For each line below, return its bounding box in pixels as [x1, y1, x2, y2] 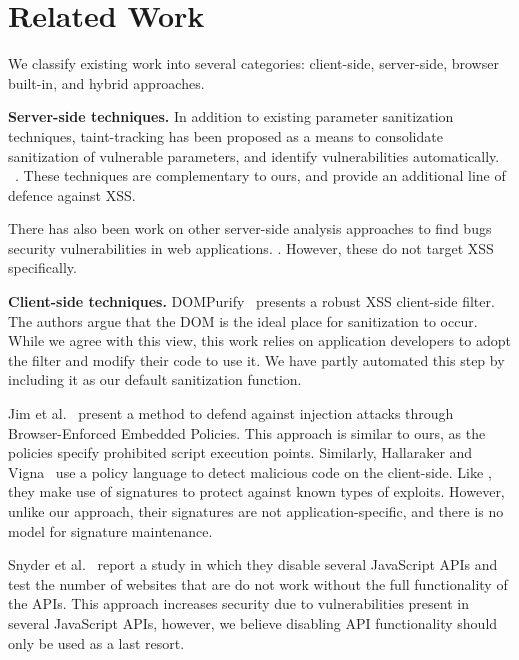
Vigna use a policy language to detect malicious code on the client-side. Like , [8, 461, 492, 482]
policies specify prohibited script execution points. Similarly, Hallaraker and [8, 442, 473, 463]
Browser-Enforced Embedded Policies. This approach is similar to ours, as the [8, 422, 486, 443]
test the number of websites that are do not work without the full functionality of [8, 573, 508, 594]
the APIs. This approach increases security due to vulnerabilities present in [8, 593, 469, 614]
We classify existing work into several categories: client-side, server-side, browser [8, 53, 499, 74]
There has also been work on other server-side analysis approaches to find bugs [8, 218, 492, 239]
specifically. [8, 257, 77, 278]
